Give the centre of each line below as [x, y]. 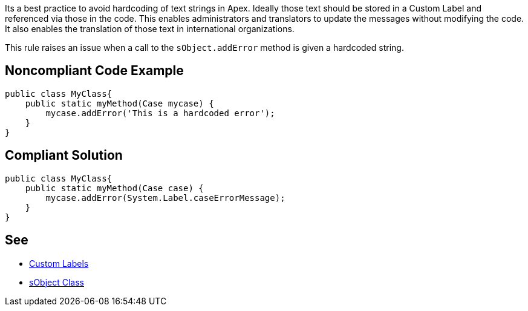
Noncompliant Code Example [94, 71]
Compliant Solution [64, 155]
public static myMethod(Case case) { [114, 188]
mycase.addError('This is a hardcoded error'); [160, 113]
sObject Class [57, 282]
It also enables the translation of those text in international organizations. [150, 29]
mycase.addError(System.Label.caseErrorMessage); [165, 198]
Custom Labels [59, 263]
